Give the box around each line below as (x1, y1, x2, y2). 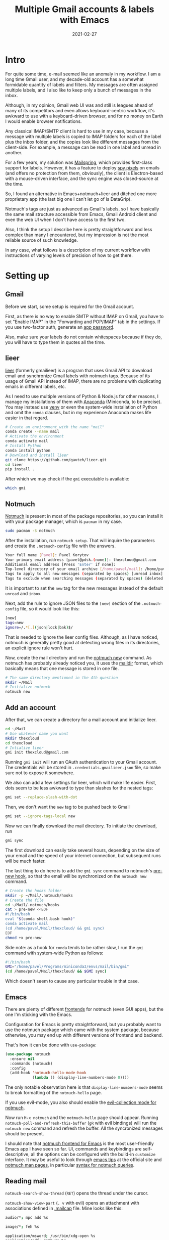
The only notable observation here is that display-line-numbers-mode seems (5, 1084, 163, 1090)
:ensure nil (10, 1056, 35, 1061)
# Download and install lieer (5, 453, 69, 458)
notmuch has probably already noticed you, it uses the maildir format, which (5, 660, 163, 666)
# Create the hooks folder (5, 888, 62, 893)
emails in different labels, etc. (5, 383, 66, 389)
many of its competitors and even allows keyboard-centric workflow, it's (5, 107, 155, 113)
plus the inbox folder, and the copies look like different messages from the (5, 139, 159, 145)
